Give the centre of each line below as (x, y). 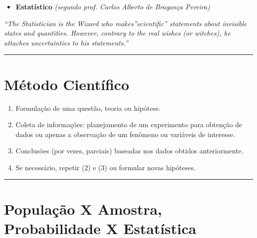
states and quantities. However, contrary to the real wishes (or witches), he (117, 33)
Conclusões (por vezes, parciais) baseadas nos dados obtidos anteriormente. (129, 151)
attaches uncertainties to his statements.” (66, 42)
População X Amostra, (83, 209)
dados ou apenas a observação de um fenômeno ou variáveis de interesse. (125, 134)
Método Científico (67, 84)
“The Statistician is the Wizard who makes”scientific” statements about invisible (126, 23)
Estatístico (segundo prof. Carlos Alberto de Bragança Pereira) (113, 6)
